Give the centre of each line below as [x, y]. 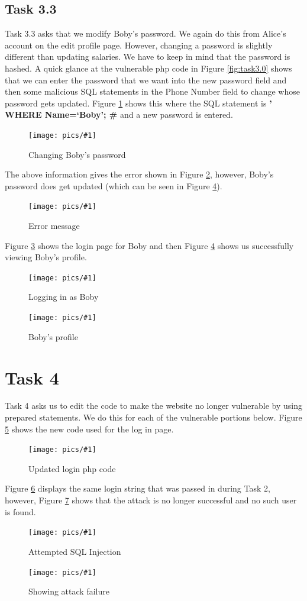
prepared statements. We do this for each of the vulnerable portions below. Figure [153, 417]
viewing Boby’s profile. [46, 257]
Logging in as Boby [64, 297]
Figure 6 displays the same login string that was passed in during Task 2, [138, 488]
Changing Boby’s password [77, 154]
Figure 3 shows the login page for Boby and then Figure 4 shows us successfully [149, 245]
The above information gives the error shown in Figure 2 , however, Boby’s [139, 174]
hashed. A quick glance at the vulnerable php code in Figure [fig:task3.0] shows [148, 68]
